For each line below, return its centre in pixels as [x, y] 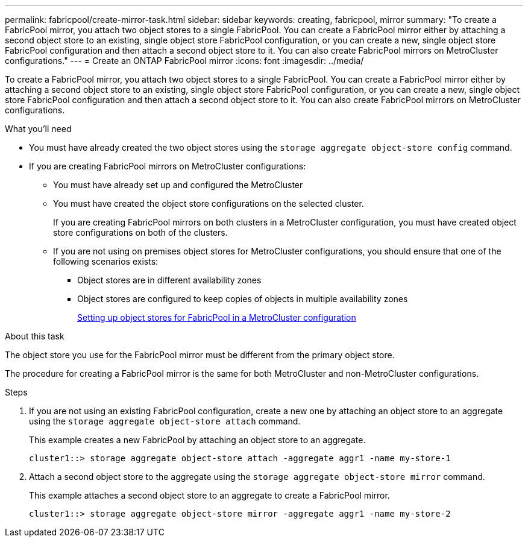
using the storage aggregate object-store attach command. [165, 421]
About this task [35, 336]
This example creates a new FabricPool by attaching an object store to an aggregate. [197, 440]
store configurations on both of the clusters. [140, 232]
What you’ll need [38, 129]
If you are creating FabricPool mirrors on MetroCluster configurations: [168, 166]
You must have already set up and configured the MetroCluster [178, 185]
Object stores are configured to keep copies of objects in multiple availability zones [243, 299]
